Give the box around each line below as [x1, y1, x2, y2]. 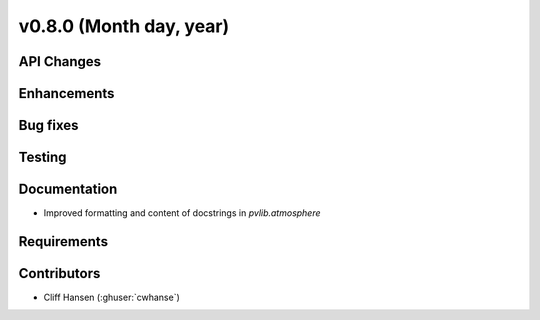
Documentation [18, 181, 118, 198]
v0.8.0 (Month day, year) [18, 15, 230, 37]
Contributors [18, 265, 101, 282]
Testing [18, 149, 67, 166]
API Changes [18, 53, 102, 70]
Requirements [18, 233, 109, 250]
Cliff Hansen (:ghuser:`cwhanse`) [43, 291, 180, 304]
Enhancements [18, 85, 115, 102]
